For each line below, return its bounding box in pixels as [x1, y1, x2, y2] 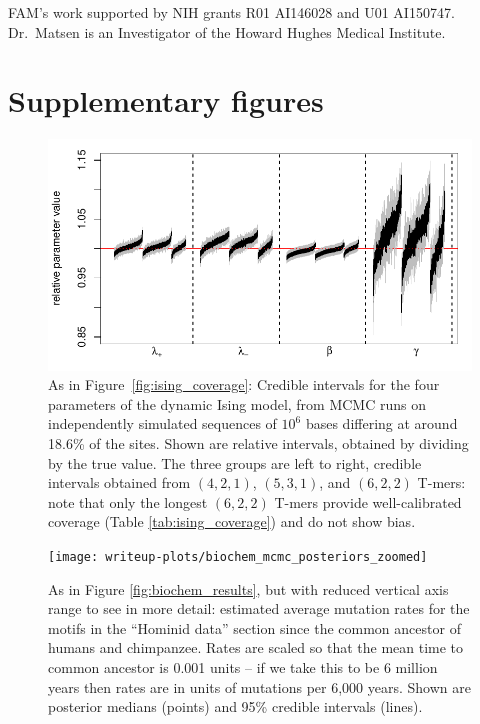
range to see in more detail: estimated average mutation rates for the [48, 598, 470, 619]
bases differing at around [305, 413, 458, 434]
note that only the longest [48, 491, 208, 512]
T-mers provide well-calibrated [274, 491, 462, 512]
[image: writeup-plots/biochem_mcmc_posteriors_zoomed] [48, 549, 428, 564]
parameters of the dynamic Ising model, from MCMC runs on [48, 393, 426, 414]
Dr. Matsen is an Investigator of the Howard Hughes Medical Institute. [8, 21, 446, 42]
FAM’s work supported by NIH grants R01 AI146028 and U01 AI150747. [8, 2, 455, 22]
